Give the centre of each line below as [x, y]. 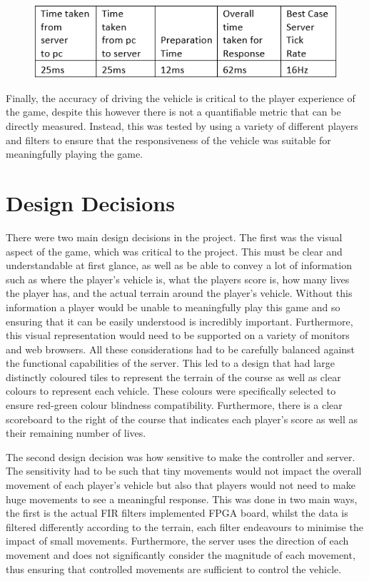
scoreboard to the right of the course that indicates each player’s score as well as [182, 419]
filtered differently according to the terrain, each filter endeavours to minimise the [184, 526]
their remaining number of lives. [76, 433]
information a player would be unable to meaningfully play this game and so [173, 307]
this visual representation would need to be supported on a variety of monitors [178, 335]
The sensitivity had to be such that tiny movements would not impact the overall [184, 471]
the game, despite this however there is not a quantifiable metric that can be [173, 112]
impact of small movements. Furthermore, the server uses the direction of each [177, 541]
